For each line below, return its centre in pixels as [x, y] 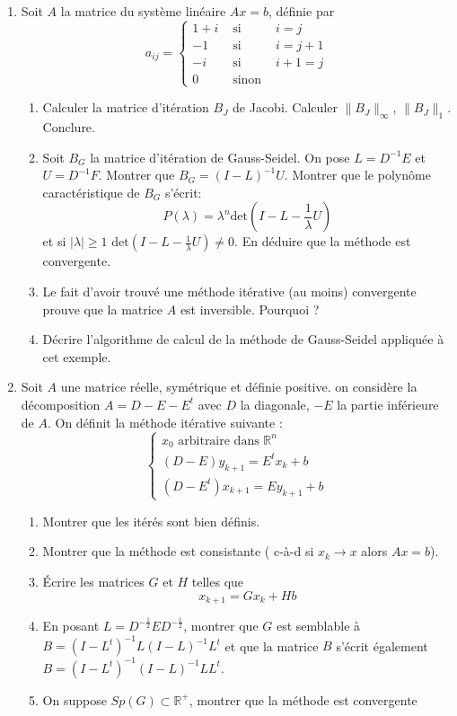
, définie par [301, 11]
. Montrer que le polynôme [357, 175]
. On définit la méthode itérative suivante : [165, 422]
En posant [71, 626]
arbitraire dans [219, 441]
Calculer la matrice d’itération [126, 107]
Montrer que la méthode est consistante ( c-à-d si [178, 551]
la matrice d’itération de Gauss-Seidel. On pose [220, 157]
